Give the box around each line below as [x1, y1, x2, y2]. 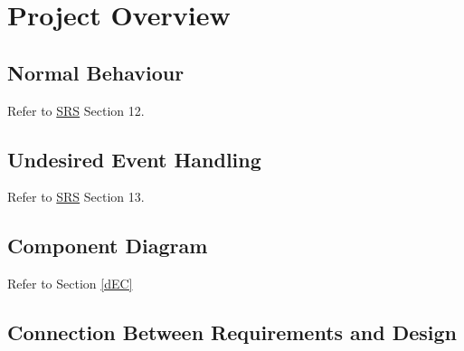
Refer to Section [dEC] [7, 274, 133, 293]
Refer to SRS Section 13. [7, 187, 145, 206]
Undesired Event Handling [7, 145, 261, 173]
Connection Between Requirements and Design [7, 318, 458, 346]
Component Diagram [7, 232, 208, 260]
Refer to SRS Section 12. [7, 100, 145, 119]
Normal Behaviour [7, 58, 185, 86]
